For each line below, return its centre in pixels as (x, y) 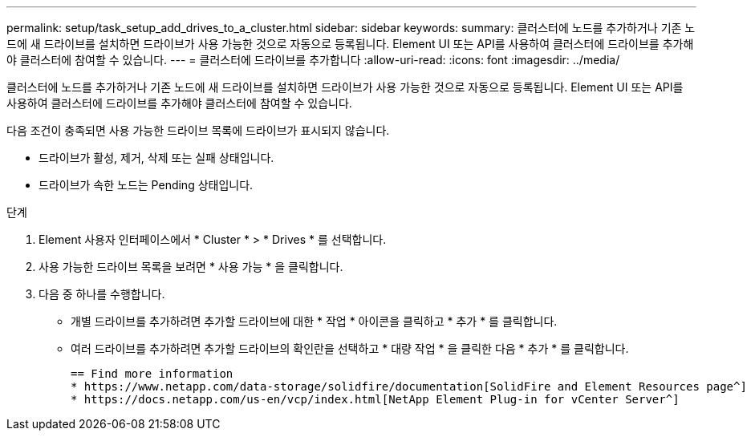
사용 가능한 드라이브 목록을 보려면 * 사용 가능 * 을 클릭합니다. (191, 267)
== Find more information (152, 374)
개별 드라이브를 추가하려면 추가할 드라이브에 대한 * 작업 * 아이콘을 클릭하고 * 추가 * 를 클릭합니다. (314, 321)
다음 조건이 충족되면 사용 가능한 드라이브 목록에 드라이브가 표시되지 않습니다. (198, 130)
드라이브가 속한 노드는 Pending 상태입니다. (146, 185)
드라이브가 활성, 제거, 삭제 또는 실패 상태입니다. (156, 158)
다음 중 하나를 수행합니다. (102, 294)
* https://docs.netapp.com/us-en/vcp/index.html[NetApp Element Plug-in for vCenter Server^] (375, 399)
